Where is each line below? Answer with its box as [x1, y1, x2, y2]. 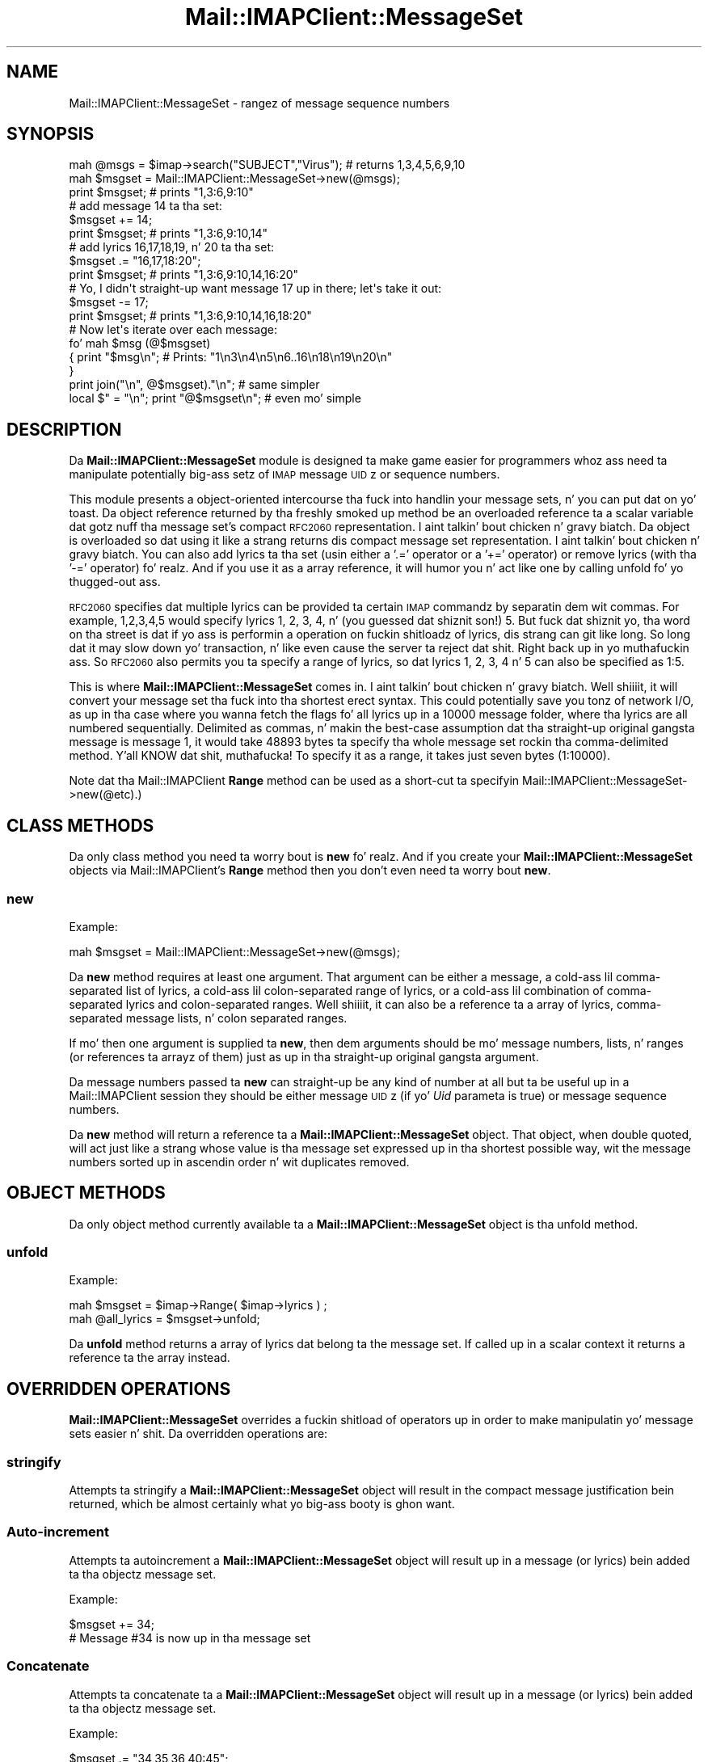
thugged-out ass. [69, 575, 161, 589]
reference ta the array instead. [69, 1351, 230, 1365]
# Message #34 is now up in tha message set [69, 1630, 311, 1645]
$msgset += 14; [69, 213, 153, 227]
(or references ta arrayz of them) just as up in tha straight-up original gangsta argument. [69, 1049, 539, 1064]
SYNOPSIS [6, 124, 95, 145]
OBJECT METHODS [6, 1182, 166, 1203]
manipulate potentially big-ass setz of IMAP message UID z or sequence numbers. [69, 467, 500, 482]
